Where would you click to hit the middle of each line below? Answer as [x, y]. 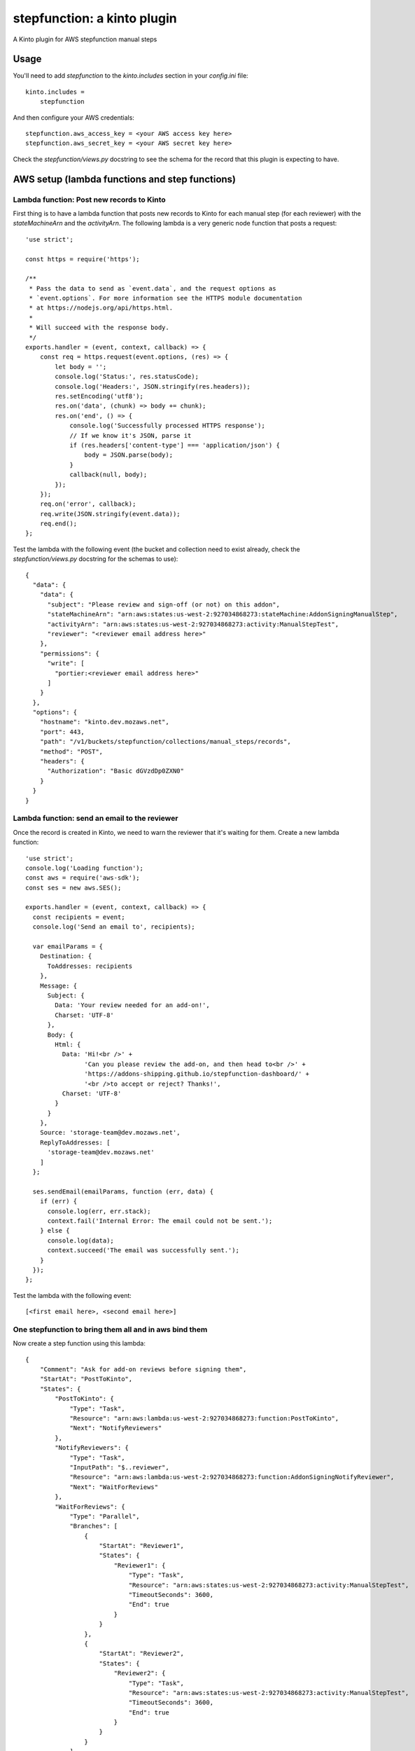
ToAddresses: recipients [90, 966]
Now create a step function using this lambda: [79, 1343]
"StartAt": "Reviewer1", [142, 1546]
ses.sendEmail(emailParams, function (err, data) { [123, 1191]
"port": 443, [62, 732]
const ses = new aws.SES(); [73, 887]
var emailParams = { [68, 947]
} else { [55, 1231]
